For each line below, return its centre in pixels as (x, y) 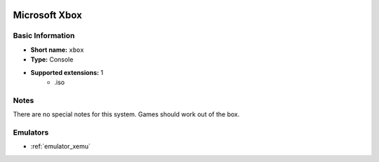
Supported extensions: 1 (67, 72)
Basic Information (44, 36)
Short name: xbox (57, 50)
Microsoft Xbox (47, 15)
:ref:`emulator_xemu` (60, 147)
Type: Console (52, 60)
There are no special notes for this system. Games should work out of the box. (126, 114)
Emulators (31, 132)
